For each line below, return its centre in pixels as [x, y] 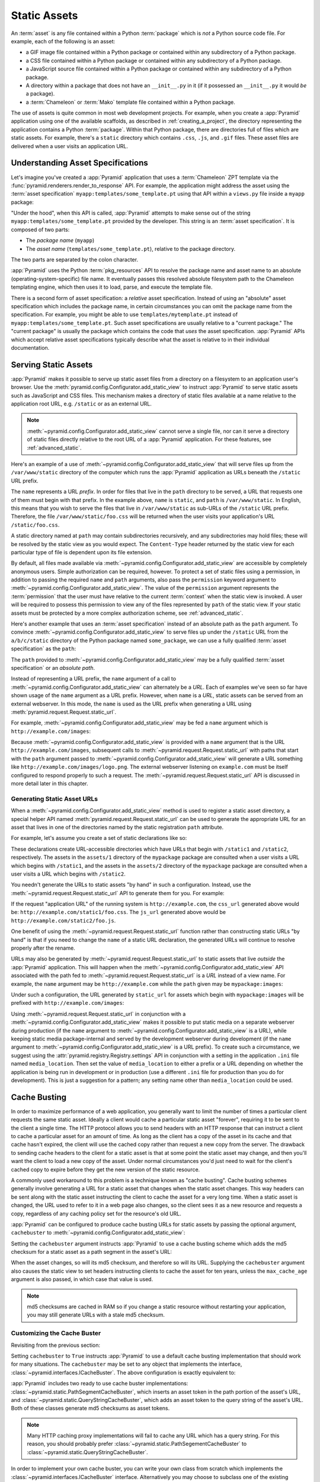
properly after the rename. [43, 948]
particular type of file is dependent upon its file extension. [81, 552]
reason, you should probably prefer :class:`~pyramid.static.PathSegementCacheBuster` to [137, 1444]
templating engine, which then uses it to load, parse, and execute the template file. [112, 287]
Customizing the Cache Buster [56, 1333]
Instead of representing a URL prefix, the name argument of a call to [94, 679]
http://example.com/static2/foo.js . [63, 920]
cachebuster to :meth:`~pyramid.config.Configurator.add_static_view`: [98, 1232]
